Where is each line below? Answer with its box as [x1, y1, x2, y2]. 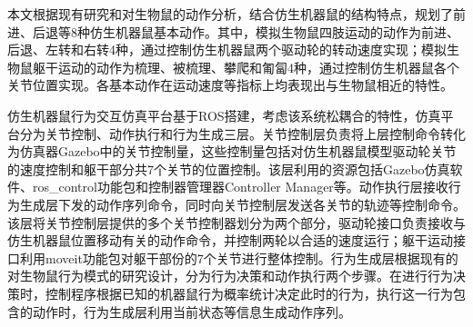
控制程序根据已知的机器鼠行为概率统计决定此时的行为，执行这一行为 [45, 283, 453, 302]
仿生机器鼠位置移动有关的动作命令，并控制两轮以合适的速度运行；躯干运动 [7, 231, 453, 250]
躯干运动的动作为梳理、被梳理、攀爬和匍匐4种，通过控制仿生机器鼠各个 [32, 57, 459, 76]
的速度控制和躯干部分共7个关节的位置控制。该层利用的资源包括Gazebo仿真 [7, 159, 450, 178]
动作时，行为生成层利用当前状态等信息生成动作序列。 [32, 302, 351, 321]
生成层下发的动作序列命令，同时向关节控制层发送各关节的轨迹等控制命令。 [19, 194, 466, 213]
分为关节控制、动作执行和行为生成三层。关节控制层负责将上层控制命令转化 [19, 124, 466, 143]
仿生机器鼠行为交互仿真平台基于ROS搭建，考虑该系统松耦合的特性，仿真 [7, 105, 441, 124]
